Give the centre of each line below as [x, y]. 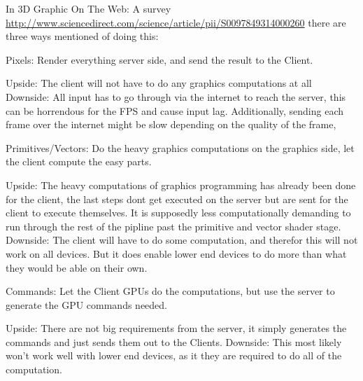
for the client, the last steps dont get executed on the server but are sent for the [177, 199]
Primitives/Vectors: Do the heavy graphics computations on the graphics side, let [180, 147]
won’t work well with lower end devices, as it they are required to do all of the [174, 355]
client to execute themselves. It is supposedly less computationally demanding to [178, 213]
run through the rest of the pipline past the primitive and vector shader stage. [173, 226]
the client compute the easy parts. [79, 161]
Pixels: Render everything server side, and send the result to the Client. [159, 59]
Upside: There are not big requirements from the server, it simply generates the [176, 328]
